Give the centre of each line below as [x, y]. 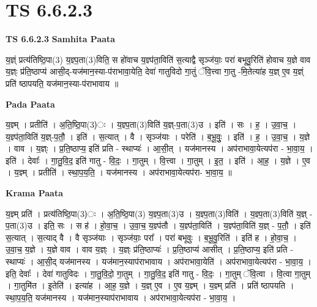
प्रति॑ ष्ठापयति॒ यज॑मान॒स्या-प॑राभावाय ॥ [62, 83]
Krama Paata [34, 193]
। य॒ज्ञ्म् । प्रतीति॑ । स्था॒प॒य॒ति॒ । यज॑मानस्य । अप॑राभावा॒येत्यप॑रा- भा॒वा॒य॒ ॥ [119, 172]
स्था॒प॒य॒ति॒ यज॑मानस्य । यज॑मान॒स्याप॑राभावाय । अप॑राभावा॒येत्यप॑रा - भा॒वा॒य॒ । [121, 297]
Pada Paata [30, 104]
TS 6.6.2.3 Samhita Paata [61, 39]
